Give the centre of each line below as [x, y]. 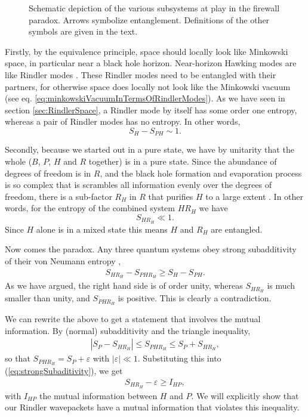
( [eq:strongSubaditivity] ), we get [64, 371]
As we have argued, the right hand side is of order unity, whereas [124, 285]
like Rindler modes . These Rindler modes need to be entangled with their [141, 74]
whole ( [19, 161]
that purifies [171, 196]
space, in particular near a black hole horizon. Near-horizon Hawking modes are [151, 63]
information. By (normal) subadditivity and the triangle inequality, [128, 330]
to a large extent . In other [255, 196]
